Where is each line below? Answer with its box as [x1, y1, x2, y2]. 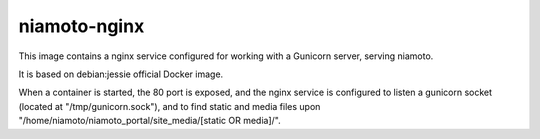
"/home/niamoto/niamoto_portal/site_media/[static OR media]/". [18, 115, 281, 127]
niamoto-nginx [18, 15, 145, 37]
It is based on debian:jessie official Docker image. [18, 68, 224, 80]
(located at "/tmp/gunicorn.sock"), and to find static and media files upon [18, 100, 321, 112]
